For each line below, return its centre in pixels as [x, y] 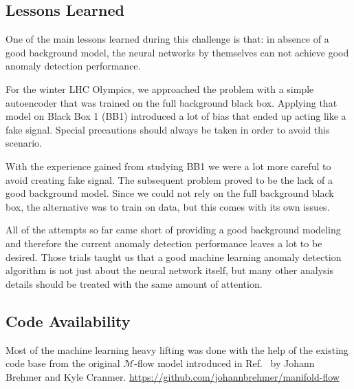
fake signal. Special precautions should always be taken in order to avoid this [168, 129]
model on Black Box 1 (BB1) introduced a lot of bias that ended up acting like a [176, 116]
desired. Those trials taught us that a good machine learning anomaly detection [174, 256]
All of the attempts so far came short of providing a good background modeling [173, 230]
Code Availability [68, 320]
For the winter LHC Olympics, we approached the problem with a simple [160, 88]
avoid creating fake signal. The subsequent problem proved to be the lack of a [169, 179]
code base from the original [63, 363]
